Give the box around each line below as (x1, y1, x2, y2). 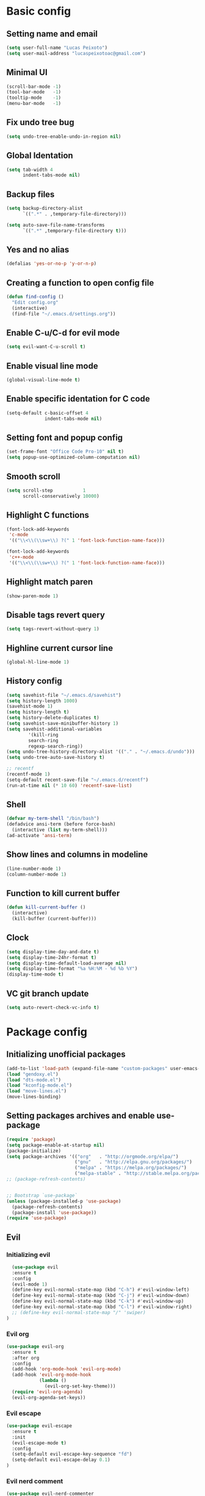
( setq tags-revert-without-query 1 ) (6, 626, 99, 632)
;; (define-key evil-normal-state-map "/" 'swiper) (12, 1309, 146, 1315)
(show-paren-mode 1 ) (6, 593, 59, 599)
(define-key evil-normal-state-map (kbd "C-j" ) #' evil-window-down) (12, 1292, 190, 1299)
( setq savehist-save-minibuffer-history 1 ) (6, 721, 119, 727)
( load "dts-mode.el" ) (6, 1077, 62, 1083)
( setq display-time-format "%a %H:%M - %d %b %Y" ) (6, 966, 138, 972)
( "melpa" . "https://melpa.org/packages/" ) (74, 1165, 187, 1171)
